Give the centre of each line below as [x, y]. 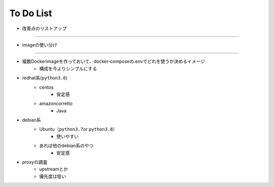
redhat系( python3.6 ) [45, 78]
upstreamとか [54, 169]
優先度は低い [53, 176]
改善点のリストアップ [44, 28]
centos [46, 87]
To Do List [31, 13]
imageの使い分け [40, 45]
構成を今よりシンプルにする [68, 68]
